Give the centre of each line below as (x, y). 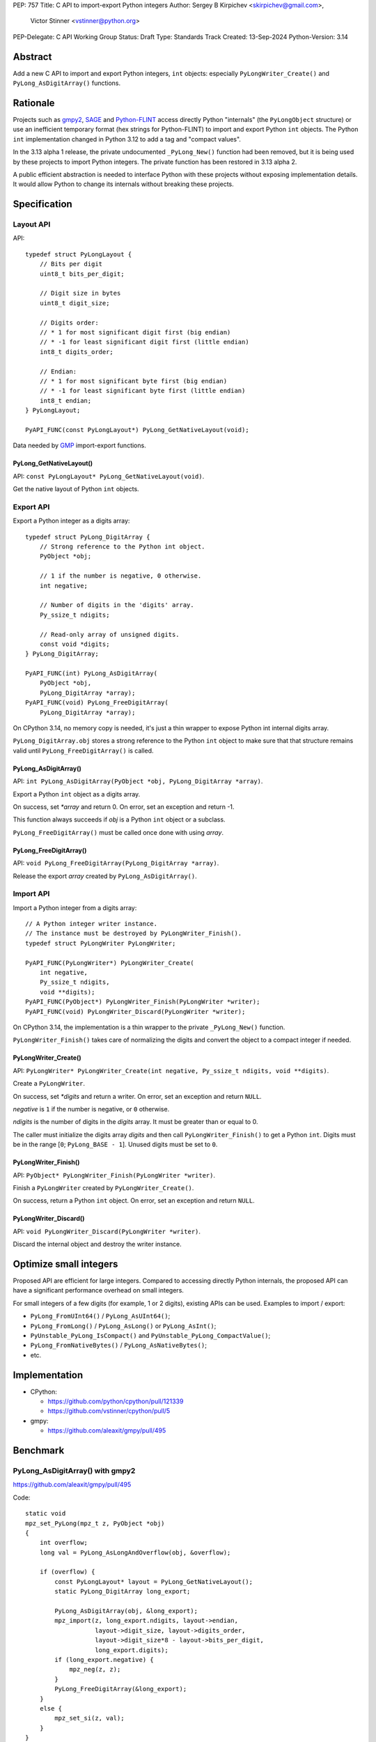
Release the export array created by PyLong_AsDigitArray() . (105, 876)
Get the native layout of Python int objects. (76, 489)
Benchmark (39, 1450)
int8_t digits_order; (77, 352)
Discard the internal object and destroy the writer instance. (97, 1244)
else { (51, 1708)
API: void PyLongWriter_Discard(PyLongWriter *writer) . (107, 1231)
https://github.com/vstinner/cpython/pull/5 (109, 1411)
